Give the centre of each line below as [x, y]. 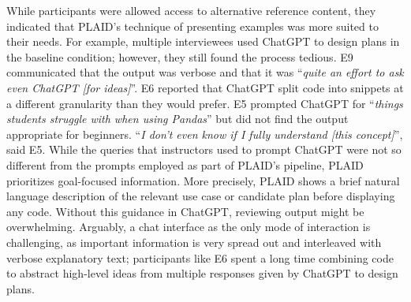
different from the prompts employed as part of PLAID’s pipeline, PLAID [185, 164]
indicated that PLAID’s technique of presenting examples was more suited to [192, 26]
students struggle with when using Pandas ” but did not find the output [177, 119]
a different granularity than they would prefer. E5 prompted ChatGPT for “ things [205, 103]
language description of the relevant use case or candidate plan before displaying [201, 196]
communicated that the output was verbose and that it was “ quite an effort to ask [205, 72]
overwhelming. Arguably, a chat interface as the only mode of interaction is [189, 227]
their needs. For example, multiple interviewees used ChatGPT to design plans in [203, 41]
